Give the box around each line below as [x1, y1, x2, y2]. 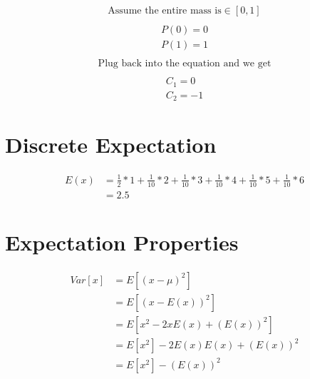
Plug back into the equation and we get [98, 59, 272, 69]
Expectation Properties [5, 227, 239, 256]
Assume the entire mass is [108, 6, 222, 16]
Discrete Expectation [5, 130, 217, 159]
